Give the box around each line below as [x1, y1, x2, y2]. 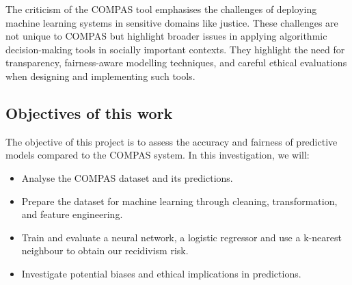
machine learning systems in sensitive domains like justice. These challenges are [5, 15, 338, 29]
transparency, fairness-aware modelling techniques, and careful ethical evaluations [5, 55, 347, 70]
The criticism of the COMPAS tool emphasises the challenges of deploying [5, 2, 317, 16]
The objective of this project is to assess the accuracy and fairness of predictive [5, 134, 338, 148]
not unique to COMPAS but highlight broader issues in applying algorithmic [5, 29, 327, 43]
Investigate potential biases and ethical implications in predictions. [21, 266, 301, 280]
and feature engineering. [21, 207, 123, 221]
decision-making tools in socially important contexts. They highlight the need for [5, 42, 345, 56]
